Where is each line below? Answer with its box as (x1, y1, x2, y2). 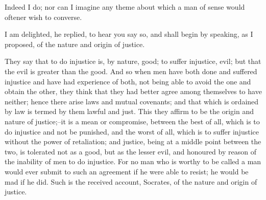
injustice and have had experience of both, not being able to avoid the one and (5, 76, 251, 86)
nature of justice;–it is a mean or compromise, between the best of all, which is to (5, 116, 260, 126)
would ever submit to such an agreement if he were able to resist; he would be (5, 166, 249, 176)
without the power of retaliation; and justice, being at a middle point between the (5, 136, 261, 147)
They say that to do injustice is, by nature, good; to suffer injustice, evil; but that (5, 56, 261, 66)
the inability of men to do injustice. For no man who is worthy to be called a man (5, 156, 261, 167)
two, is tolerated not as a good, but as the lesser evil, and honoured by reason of (5, 146, 256, 157)
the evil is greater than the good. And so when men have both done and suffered (5, 65, 257, 76)
